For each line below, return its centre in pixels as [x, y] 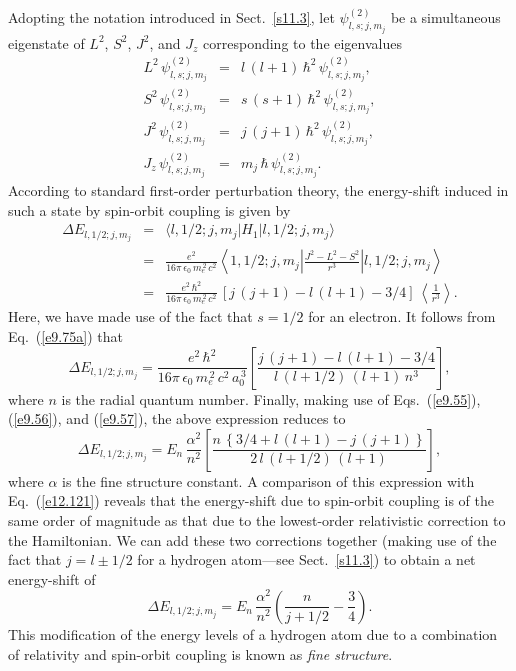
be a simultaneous [445, 17]
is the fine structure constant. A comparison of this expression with [268, 480]
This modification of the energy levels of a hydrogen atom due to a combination [253, 633]
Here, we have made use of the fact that [130, 316]
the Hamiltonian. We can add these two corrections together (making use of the [252, 539]
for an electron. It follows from [402, 316]
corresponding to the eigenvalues [302, 42]
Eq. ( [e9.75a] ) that [65, 336]
